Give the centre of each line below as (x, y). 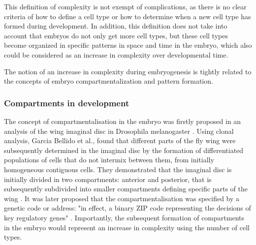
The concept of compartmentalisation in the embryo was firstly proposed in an (123, 121)
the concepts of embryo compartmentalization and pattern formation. (109, 81)
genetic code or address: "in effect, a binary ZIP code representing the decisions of (128, 208)
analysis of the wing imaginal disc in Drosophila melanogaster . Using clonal (119, 131)
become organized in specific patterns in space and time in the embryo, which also (128, 45)
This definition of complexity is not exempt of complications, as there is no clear (125, 6)
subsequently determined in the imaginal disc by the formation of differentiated (124, 150)
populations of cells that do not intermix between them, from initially (109, 160)
